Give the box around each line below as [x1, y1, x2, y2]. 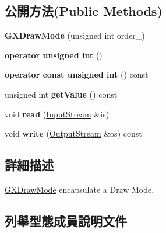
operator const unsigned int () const [5, 68, 149, 81]
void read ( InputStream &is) [5, 107, 110, 120]
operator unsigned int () [5, 48, 103, 61]
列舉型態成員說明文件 [5, 211, 127, 229]
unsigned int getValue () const [5, 88, 118, 100]
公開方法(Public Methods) [5, 2, 163, 20]
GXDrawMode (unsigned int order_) [5, 29, 145, 41]
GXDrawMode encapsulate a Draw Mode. [5, 183, 154, 195]
